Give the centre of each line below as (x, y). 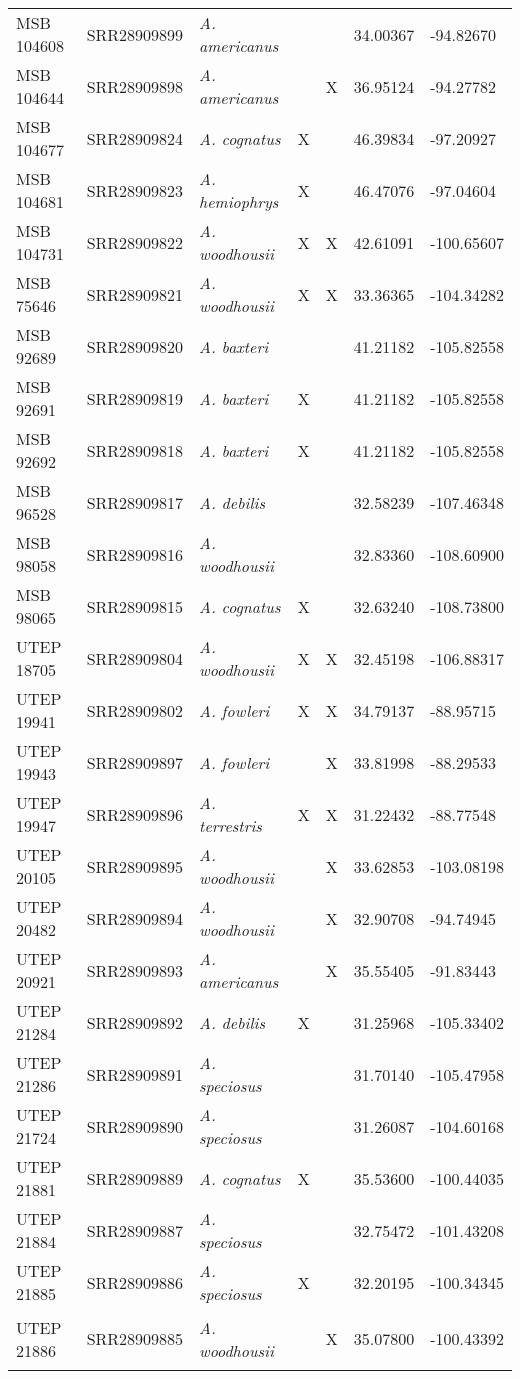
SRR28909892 (135, 1022)
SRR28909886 (135, 1282)
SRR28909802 (135, 710)
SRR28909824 (135, 138)
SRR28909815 (135, 606)
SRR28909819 (135, 398)
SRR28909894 (135, 918)
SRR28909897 (135, 762)
